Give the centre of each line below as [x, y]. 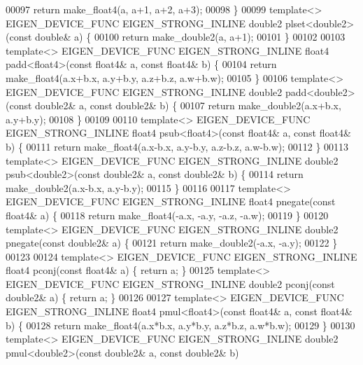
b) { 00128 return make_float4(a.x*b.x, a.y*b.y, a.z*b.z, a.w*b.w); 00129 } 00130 [180, 325]
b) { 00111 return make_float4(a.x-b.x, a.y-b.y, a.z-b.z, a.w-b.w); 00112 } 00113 [177, 146]
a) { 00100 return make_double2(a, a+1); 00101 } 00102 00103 [210, 37]
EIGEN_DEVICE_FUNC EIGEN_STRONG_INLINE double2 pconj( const [170, 283]
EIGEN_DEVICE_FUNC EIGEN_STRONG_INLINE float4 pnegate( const [171, 201]
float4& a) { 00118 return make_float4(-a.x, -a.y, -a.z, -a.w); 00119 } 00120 [167, 215]
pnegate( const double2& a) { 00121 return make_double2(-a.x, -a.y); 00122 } [172, 243]
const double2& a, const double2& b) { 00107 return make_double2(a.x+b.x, [175, 105]
